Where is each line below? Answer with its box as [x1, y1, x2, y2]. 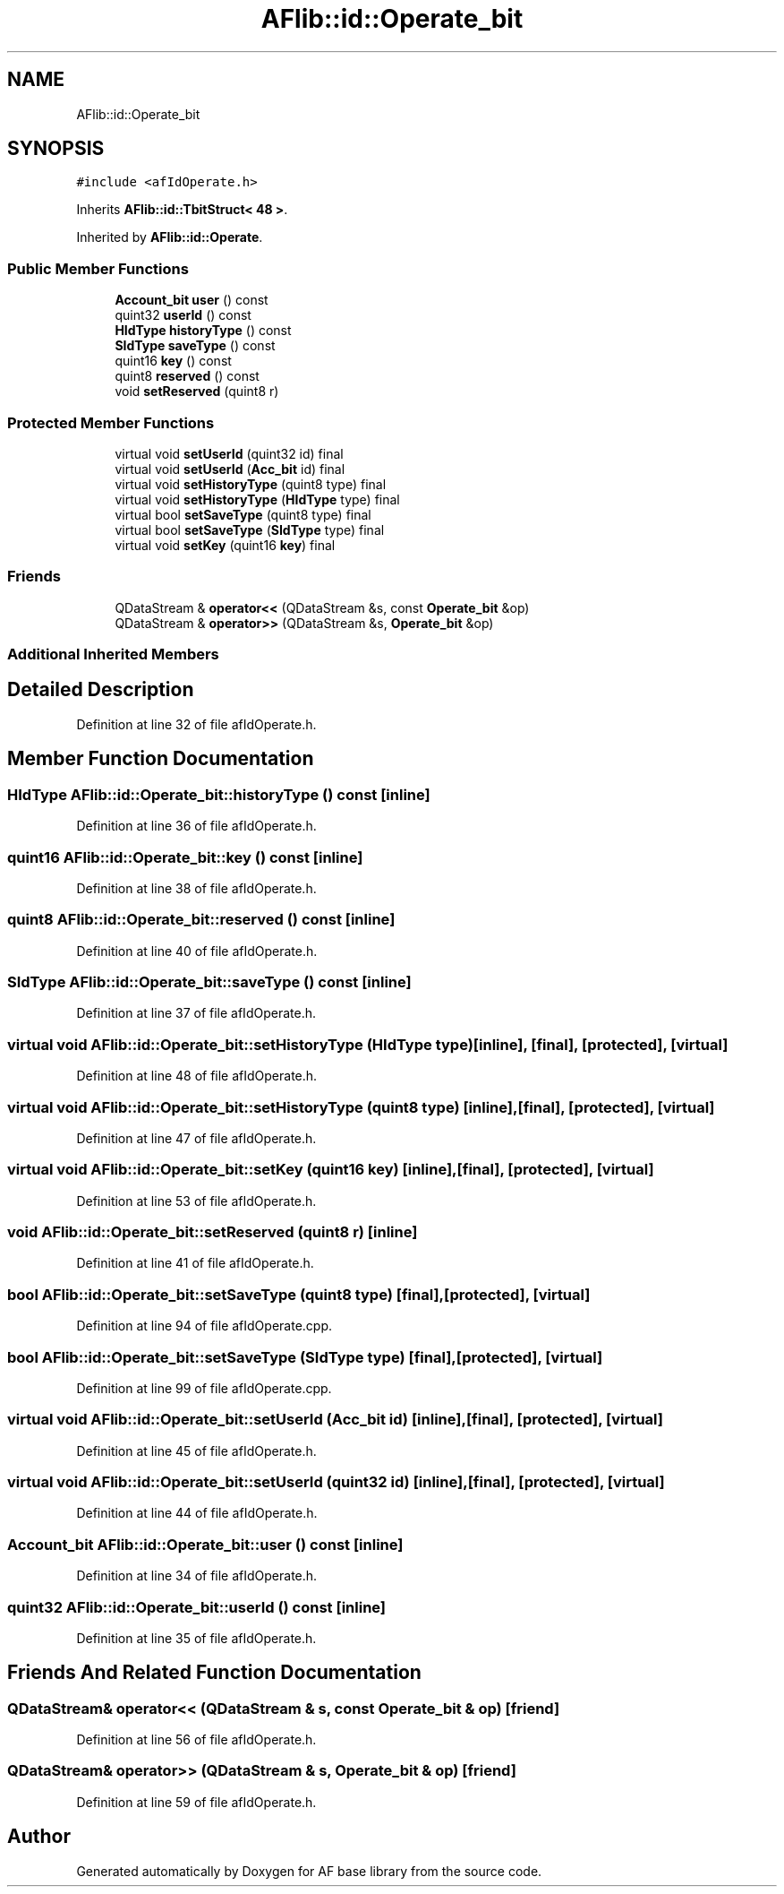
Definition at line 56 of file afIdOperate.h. [76, 1732, 317, 1748]
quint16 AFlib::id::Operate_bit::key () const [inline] [7, 848, 363, 866]
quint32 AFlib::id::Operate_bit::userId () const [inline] [7, 1597, 387, 1616]
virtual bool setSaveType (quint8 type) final [115, 506, 371, 522]
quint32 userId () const [115, 307, 251, 323]
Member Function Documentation [7, 747, 314, 771]
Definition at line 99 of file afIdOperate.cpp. [76, 1380, 332, 1396]
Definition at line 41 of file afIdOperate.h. [76, 1255, 314, 1271]
